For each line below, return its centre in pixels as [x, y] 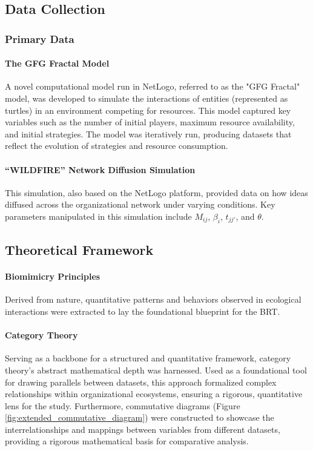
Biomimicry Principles [53, 276]
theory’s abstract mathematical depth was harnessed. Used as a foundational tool [156, 370]
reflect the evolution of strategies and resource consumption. [117, 146]
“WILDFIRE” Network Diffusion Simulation [100, 169]
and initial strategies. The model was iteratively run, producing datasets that [148, 133]
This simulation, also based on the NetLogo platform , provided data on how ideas [156, 192]
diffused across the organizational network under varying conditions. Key [140, 204]
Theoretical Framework [79, 250]
